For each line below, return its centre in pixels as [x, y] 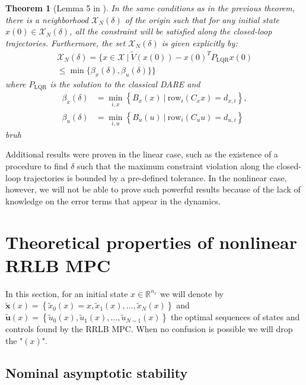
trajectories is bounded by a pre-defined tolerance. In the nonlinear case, [155, 177]
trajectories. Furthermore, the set [66, 42]
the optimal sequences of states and [235, 317]
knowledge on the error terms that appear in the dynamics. [113, 201]
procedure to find [37, 166]
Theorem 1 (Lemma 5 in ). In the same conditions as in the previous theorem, [150, 8]
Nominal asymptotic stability [97, 372]
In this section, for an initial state [67, 293]
